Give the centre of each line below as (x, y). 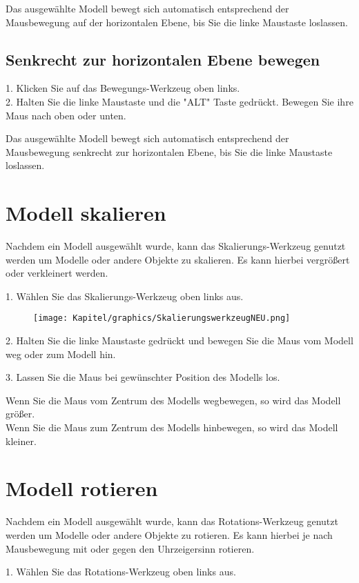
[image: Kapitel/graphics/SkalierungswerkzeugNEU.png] (162, 318)
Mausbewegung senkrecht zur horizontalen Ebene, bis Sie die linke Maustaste (169, 151)
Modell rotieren (82, 488)
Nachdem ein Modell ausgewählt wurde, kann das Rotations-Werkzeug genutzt (172, 521)
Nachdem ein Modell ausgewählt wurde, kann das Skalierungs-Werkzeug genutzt (176, 246)
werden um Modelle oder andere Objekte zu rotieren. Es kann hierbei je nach (169, 534)
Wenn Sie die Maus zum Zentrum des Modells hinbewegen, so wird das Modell (172, 427)
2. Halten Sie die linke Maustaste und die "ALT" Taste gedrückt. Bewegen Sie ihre (179, 101)
